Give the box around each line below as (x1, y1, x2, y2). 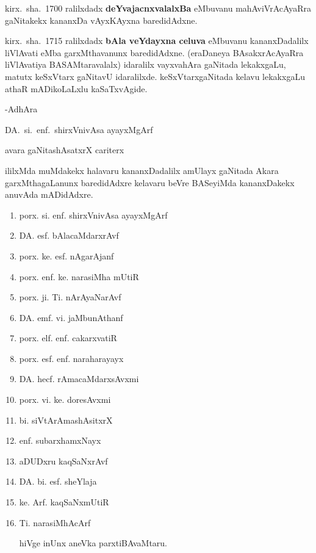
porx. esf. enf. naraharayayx (19, 352, 124, 364)
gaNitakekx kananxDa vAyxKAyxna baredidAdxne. (5, 13, 198, 26)
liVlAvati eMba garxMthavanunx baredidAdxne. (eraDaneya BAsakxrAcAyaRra (5, 46, 304, 59)
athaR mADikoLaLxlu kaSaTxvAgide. (5, 82, 148, 95)
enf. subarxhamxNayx (19, 434, 101, 447)
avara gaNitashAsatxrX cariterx (5, 143, 124, 156)
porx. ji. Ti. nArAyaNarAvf (19, 291, 121, 303)
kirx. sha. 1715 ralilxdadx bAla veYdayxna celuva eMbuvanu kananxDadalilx (5, 34, 309, 47)
